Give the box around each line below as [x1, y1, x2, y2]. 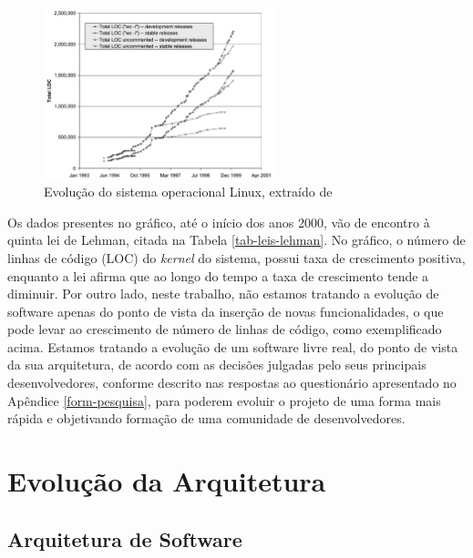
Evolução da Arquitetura [7, 462, 326, 500]
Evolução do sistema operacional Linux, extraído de [44, 182, 333, 201]
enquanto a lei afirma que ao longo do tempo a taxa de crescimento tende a [7, 266, 429, 285]
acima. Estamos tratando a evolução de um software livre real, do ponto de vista [7, 337, 458, 356]
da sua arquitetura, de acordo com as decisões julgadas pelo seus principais [7, 355, 427, 374]
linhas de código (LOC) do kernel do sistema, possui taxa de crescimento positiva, [7, 248, 466, 267]
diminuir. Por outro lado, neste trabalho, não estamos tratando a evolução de [7, 284, 439, 303]
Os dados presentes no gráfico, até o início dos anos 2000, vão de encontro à [7, 212, 430, 231]
